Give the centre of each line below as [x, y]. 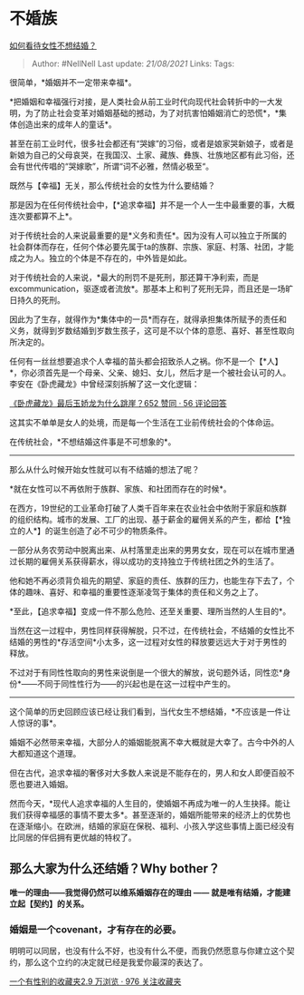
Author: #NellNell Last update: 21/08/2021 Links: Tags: [133, 63]
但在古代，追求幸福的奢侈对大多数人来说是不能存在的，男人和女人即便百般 [148, 773]
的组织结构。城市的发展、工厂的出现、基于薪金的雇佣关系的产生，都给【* [146, 519]
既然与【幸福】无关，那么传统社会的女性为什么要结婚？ [112, 185]
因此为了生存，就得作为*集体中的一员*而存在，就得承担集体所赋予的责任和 [148, 319]
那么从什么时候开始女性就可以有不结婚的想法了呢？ [104, 469]
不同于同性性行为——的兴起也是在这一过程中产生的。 [137, 683]
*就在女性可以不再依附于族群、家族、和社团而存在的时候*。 [121, 488]
